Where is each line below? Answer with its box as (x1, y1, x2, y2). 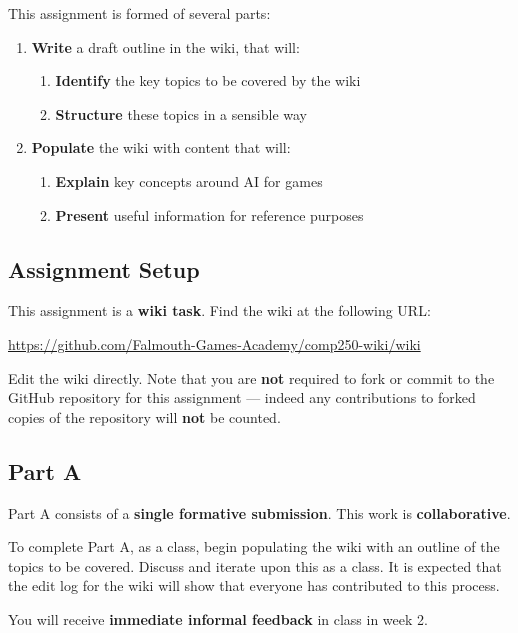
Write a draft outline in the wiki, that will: (31, 36, 300, 57)
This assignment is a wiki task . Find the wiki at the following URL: (8, 300, 431, 321)
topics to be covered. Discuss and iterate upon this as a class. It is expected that (8, 555, 502, 576)
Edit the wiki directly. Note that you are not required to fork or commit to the (8, 367, 495, 388)
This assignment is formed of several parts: (8, 3, 271, 23)
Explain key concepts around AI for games (55, 170, 323, 191)
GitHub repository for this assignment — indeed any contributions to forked (8, 387, 476, 408)
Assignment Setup (8, 253, 200, 284)
